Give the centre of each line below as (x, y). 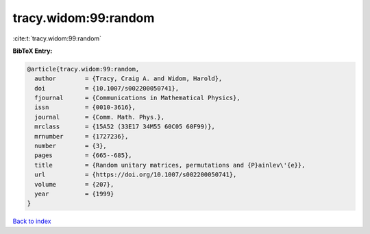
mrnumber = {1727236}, (82, 136)
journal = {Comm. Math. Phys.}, (99, 117)
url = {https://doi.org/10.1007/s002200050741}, (136, 175)
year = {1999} (74, 194)
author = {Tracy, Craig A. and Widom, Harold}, (128, 79)
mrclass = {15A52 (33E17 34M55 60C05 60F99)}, (125, 127)
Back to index (32, 221)
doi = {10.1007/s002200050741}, (107, 88)
